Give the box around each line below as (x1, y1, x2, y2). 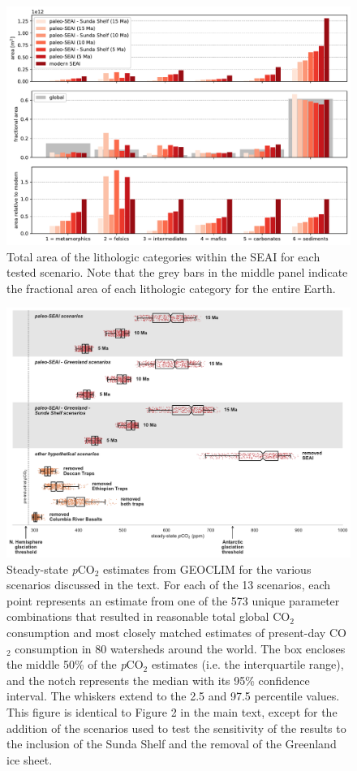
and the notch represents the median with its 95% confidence (6, 671, 310, 688)
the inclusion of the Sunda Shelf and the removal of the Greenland (6, 735, 337, 752)
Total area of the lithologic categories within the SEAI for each (6, 248, 320, 265)
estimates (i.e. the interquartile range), (151, 656, 344, 673)
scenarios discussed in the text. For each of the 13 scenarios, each (6, 576, 331, 593)
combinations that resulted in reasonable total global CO (6, 608, 290, 625)
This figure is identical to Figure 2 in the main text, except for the (6, 703, 338, 720)
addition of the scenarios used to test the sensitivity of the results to (6, 719, 346, 736)
